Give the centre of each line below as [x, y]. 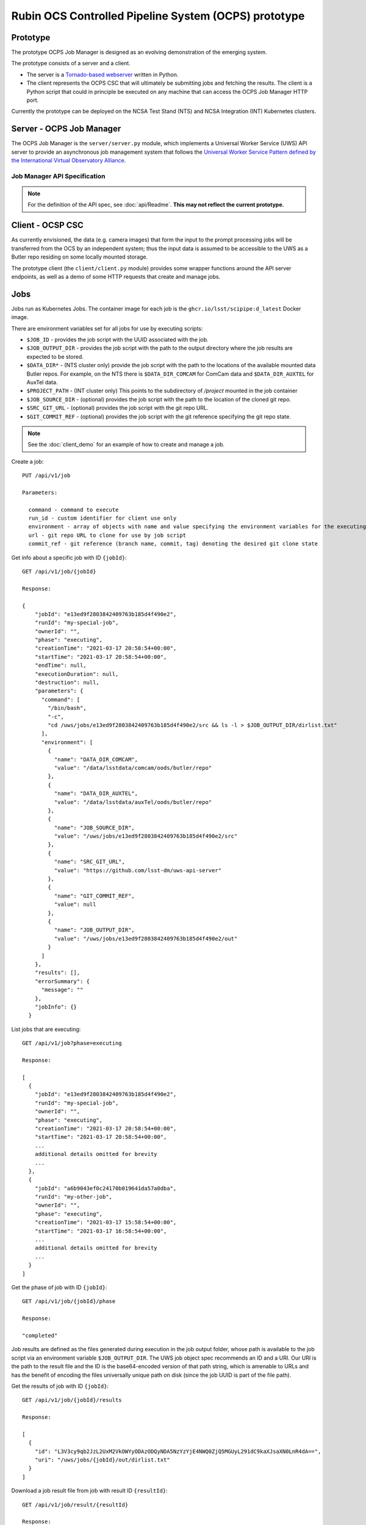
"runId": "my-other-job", [74, 1197]
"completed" [40, 1335]
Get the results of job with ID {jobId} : [60, 1386]
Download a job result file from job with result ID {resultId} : [89, 1491]
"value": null [75, 905]
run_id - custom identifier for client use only [102, 518]
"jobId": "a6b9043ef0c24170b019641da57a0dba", [106, 1188]
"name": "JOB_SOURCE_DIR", [95, 827]
